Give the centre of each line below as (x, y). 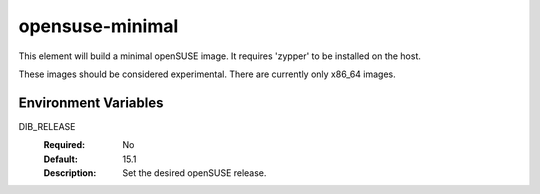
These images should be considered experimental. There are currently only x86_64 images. (207, 74)
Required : (64, 145)
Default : (61, 159)
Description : (70, 173)
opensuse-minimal (98, 26)
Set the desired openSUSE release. (194, 173)
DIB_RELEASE (47, 126)
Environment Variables (91, 102)
